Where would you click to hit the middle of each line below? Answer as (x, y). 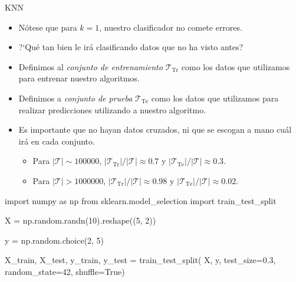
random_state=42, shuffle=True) (65, 271)
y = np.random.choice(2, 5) (55, 240)
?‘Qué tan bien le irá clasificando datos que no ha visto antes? (131, 47)
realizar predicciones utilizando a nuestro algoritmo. (112, 109)
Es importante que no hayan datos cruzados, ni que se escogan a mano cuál (155, 129)
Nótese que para (48, 27)
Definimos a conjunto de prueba (75, 98)
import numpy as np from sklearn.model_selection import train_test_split (141, 200)
